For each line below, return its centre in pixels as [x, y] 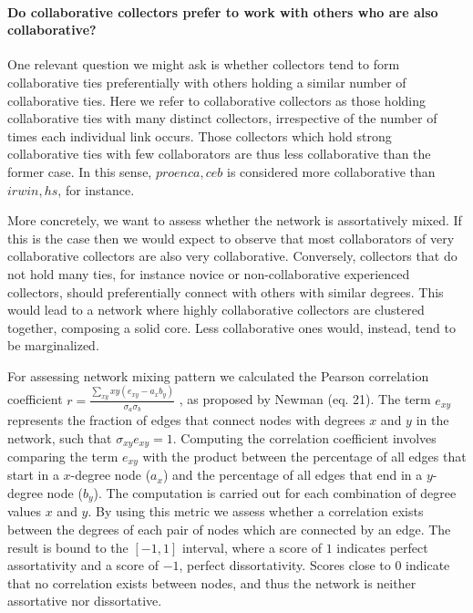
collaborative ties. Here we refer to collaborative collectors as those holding [217, 100]
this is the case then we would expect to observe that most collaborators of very [231, 238]
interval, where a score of [252, 547]
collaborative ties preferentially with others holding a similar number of [207, 82]
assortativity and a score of [83, 565]
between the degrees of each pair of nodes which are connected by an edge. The [229, 530]
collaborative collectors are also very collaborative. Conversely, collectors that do [232, 256]
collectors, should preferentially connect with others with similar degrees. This [226, 291]
